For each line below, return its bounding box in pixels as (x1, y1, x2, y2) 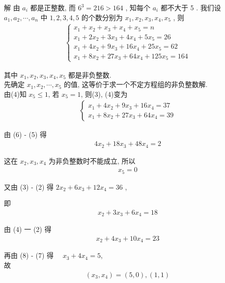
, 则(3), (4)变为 (81, 88, 128, 99)
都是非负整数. (68, 69, 112, 80)
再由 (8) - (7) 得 (4, 250, 54, 260)
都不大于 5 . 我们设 (160, 2, 221, 12)
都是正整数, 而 (30, 2, 76, 12)
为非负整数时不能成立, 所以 (48, 155, 136, 166)
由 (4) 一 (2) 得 (4, 224, 52, 234)
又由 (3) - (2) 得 (4, 181, 54, 192)
